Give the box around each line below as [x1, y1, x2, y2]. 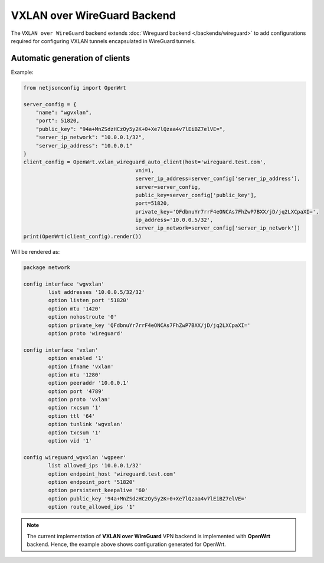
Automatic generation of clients [11, 53, 130, 63]
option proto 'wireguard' [48, 330, 123, 336]
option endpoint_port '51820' [48, 479, 136, 485]
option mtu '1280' [48, 371, 102, 378]
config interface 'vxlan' [23, 346, 99, 353]
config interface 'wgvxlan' [23, 280, 104, 287]
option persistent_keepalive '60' [48, 487, 148, 494]
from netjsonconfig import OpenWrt [23, 84, 126, 91]
